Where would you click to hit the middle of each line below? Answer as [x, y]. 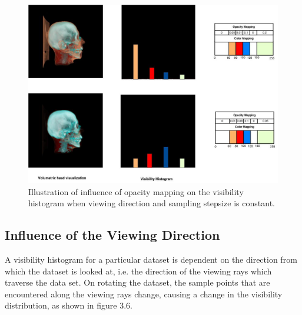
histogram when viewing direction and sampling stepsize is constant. [152, 203]
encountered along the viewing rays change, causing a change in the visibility [144, 294]
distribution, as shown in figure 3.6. [69, 305]
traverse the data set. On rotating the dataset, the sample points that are [137, 282]
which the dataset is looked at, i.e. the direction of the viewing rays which [138, 271]
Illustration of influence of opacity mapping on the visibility [136, 191]
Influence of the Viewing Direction [112, 235]
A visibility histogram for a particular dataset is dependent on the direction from [151, 259]
